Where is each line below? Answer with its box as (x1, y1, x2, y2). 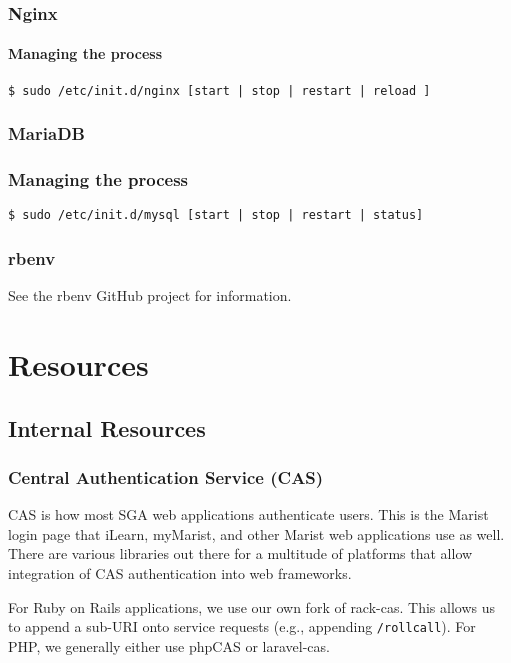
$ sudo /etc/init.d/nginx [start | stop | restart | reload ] (8, 83, 431, 98)
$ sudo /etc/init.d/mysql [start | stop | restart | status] (8, 208, 424, 223)
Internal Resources (8, 412, 206, 443)
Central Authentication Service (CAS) (8, 464, 324, 489)
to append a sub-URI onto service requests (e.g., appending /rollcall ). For (8, 616, 476, 637)
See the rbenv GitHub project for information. (8, 285, 292, 306)
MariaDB (8, 121, 85, 146)
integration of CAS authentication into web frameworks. (8, 562, 352, 583)
